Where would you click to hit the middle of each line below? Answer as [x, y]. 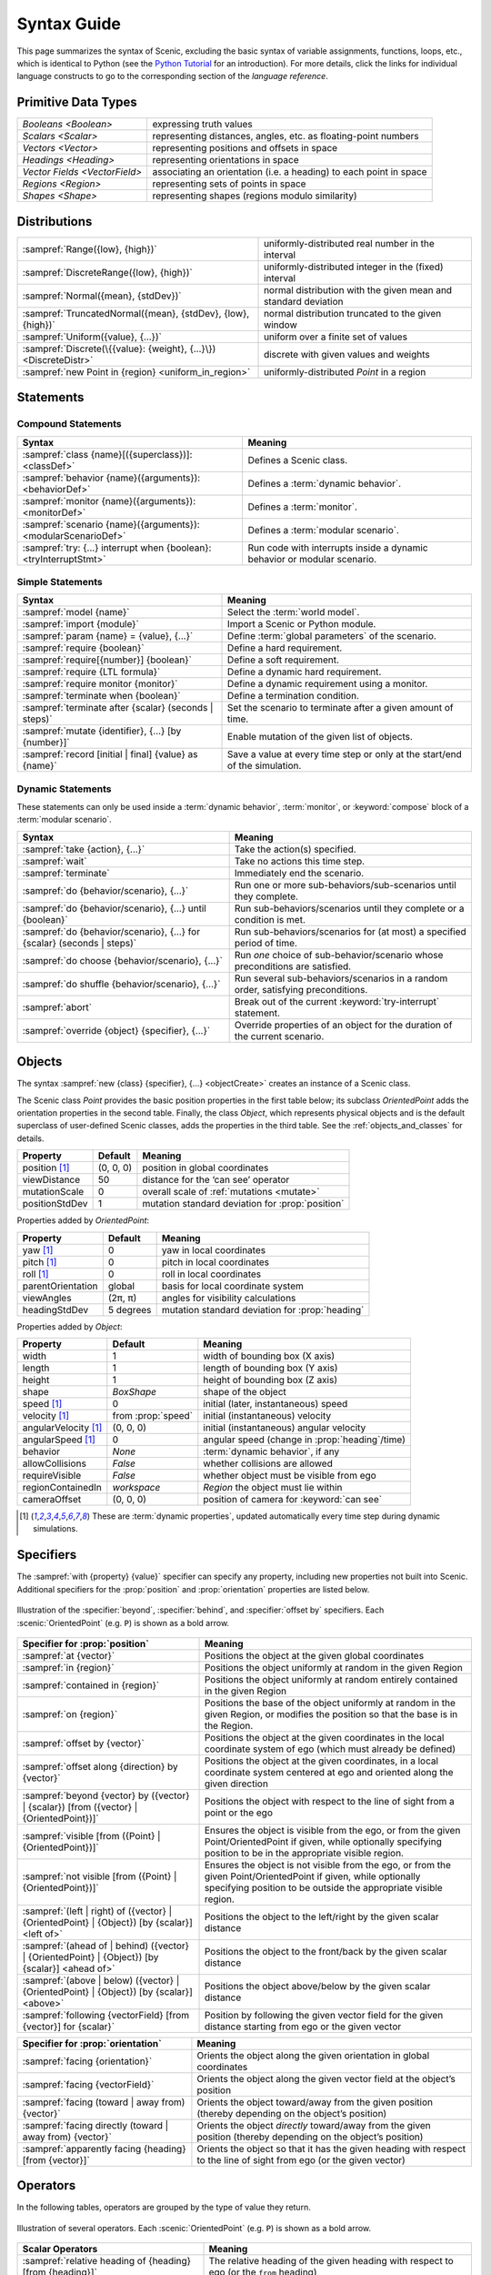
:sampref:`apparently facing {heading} [104, 2149]
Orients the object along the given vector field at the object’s [326, 2078]
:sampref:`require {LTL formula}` [91, 672]
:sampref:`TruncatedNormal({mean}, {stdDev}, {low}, [136, 313]
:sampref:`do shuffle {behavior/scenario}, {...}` [121, 984]
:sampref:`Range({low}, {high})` [90, 248]
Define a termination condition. [293, 696]
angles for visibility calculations [229, 1298]
